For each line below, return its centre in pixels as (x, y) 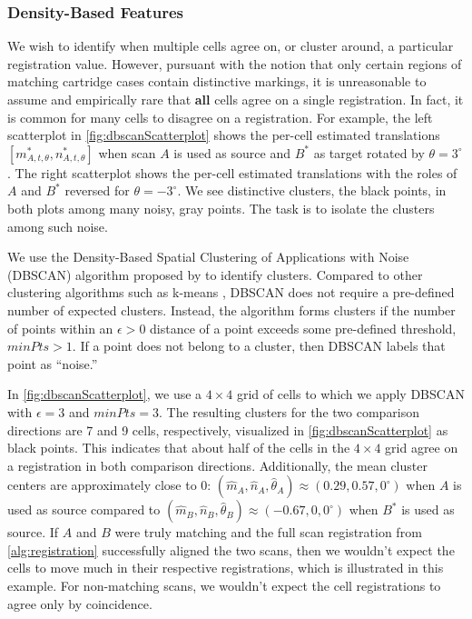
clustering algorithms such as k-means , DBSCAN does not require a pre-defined (231, 292)
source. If (33, 532)
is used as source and (232, 152)
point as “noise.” (53, 363)
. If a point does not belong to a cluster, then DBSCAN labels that (259, 346)
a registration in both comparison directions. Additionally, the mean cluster (217, 465)
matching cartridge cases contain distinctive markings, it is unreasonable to (217, 81)
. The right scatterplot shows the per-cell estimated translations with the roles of (232, 172)
